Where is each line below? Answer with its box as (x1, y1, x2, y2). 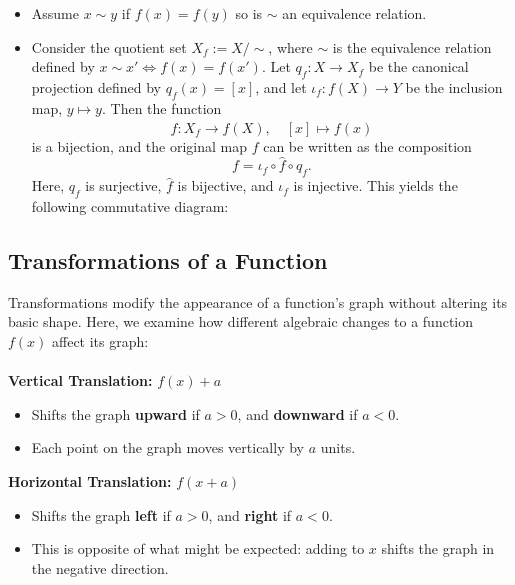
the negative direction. (31, 557, 169, 578)
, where (268, 36, 313, 57)
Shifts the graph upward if (31, 403, 200, 424)
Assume (31, 3, 79, 23)
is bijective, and (177, 175, 274, 196)
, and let (255, 76, 307, 97)
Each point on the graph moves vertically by (31, 437, 304, 458)
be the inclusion (405, 76, 503, 97)
